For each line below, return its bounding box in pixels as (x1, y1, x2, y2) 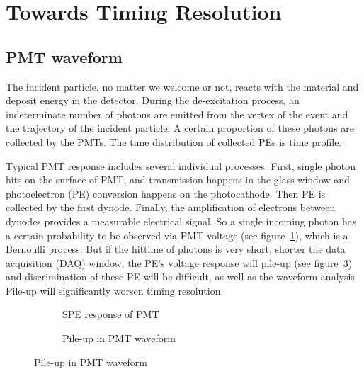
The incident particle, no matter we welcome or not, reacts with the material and (6, 79, 359, 93)
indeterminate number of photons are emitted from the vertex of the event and (6, 106, 348, 121)
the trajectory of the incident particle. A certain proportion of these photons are (6, 120, 355, 135)
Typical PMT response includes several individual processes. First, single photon (6, 158, 356, 173)
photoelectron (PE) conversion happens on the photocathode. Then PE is (6, 186, 326, 200)
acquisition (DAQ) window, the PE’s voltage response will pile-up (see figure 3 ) (6, 255, 353, 270)
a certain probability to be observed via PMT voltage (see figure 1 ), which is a (6, 227, 348, 242)
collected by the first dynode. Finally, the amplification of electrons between (6, 200, 336, 215)
